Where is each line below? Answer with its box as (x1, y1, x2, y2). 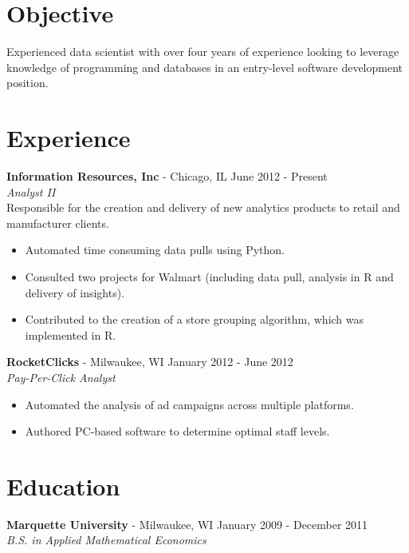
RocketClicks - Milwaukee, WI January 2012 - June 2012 (6, 353, 293, 370)
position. (6, 74, 49, 91)
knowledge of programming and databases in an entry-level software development (6, 58, 403, 75)
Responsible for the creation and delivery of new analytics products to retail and (6, 199, 400, 216)
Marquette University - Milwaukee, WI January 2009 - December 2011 (6, 515, 368, 532)
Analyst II (6, 183, 56, 200)
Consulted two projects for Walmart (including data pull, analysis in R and (25, 269, 394, 284)
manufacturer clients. (6, 214, 109, 231)
